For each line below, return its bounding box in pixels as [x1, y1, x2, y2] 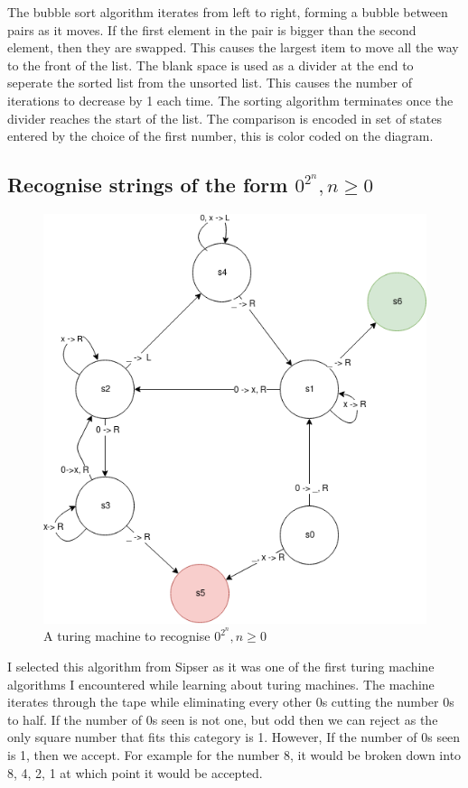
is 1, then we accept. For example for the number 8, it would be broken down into [7, 746, 462, 765]
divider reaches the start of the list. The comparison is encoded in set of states [7, 108, 442, 127]
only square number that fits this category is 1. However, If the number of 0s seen [7, 728, 461, 746]
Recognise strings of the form [7, 171, 288, 199]
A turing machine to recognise [43, 626, 211, 645]
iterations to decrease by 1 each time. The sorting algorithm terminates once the [7, 90, 454, 109]
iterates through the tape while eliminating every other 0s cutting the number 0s [7, 692, 454, 711]
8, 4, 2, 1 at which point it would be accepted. [7, 763, 263, 782]
